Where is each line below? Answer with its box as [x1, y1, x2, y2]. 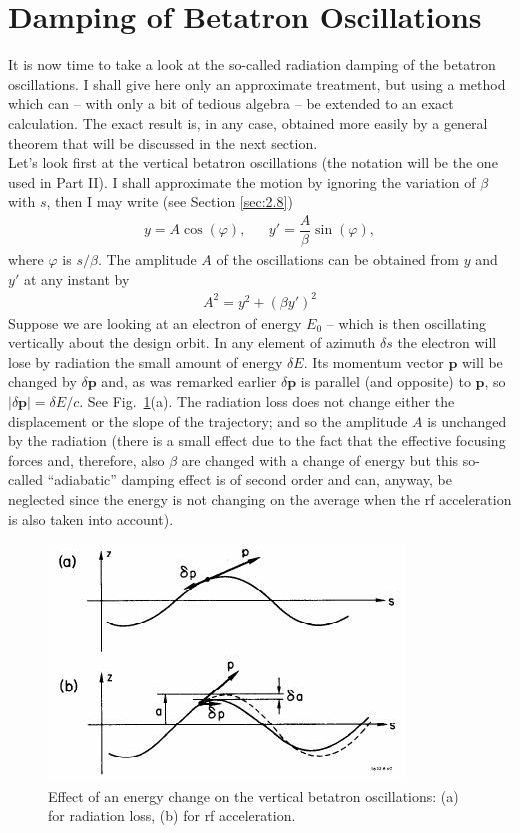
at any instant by [23, 268, 130, 289]
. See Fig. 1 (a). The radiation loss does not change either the [79, 391, 455, 412]
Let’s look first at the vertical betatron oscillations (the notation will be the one [8, 152, 498, 173]
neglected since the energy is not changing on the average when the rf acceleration [8, 489, 512, 510]
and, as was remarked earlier [101, 371, 277, 392]
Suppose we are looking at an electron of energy [8, 312, 302, 333]
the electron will [397, 332, 497, 353]
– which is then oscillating [326, 312, 486, 333]
